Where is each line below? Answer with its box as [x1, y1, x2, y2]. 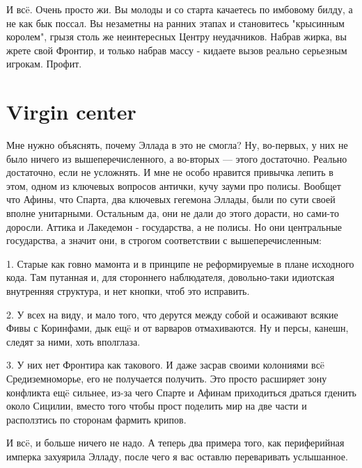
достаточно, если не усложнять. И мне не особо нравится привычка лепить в [6, 165, 333, 179]
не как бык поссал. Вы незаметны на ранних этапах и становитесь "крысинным [6, 15, 345, 30]
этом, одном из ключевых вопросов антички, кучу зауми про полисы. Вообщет [6, 178, 341, 193]
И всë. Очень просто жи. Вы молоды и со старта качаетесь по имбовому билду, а [6, 2, 353, 16]
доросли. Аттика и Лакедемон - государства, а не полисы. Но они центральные [6, 219, 343, 234]
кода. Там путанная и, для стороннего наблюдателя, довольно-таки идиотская [6, 270, 335, 284]
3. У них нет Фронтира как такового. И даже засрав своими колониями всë [6, 357, 325, 372]
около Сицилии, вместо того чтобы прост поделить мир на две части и [6, 398, 307, 413]
